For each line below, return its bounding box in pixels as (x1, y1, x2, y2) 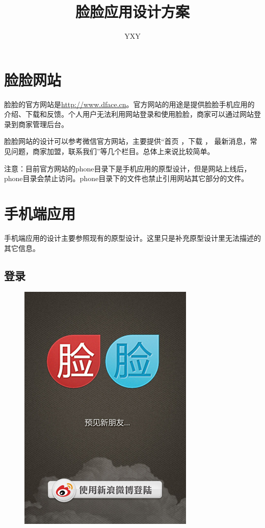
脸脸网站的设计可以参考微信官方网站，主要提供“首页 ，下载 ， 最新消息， (4, 136, 250, 146)
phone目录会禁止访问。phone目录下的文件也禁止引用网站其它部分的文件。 (4, 173, 249, 184)
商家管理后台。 (18, 118, 68, 129)
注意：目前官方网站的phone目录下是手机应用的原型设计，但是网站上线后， (4, 163, 251, 173)
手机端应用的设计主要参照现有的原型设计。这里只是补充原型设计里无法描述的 (4, 232, 261, 243)
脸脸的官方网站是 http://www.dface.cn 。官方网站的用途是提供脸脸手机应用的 (4, 98, 255, 109)
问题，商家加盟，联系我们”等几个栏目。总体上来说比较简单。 (11, 146, 215, 157)
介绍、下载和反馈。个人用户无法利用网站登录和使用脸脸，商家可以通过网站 (4, 109, 254, 119)
